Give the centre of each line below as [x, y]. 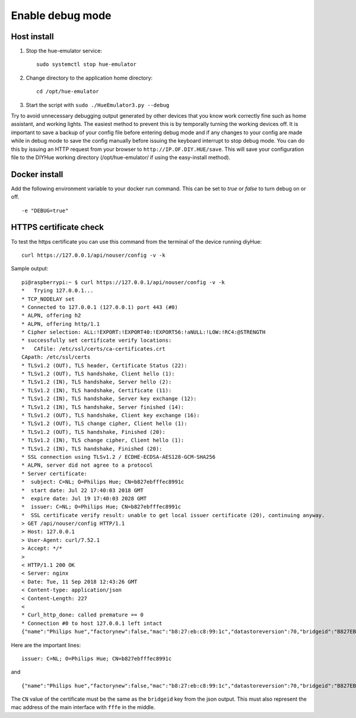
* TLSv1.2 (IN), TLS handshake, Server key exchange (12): [109, 399]
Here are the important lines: [46, 645]
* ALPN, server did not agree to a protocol [88, 465]
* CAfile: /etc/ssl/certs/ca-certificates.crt [93, 349]
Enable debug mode [61, 15]
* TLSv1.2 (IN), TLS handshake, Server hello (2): [97, 382]
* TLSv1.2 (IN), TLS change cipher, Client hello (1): [103, 440]
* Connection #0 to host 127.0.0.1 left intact [92, 623]
